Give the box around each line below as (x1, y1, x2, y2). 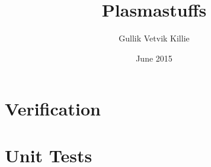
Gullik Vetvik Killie (119, 32, 190, 44)
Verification (5, 97, 101, 121)
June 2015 (136, 52, 172, 64)
